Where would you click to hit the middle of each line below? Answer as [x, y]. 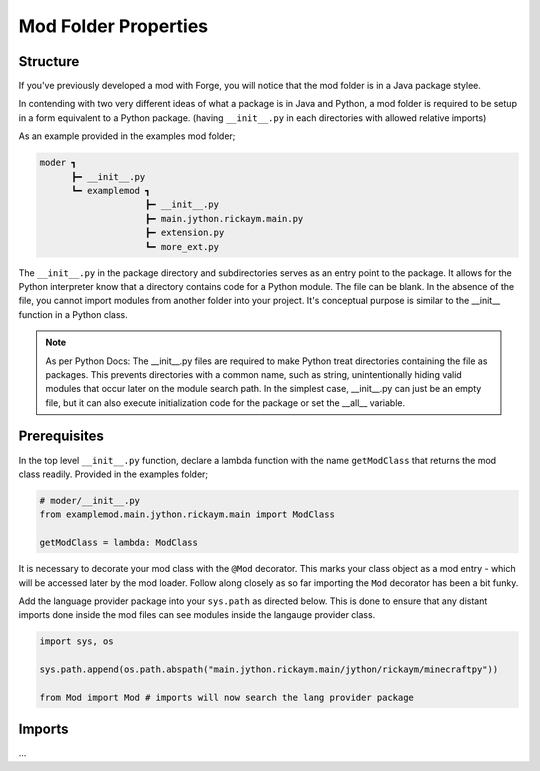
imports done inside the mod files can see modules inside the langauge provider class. [197, 615]
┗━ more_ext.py [182, 246]
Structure [49, 61]
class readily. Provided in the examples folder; [113, 474]
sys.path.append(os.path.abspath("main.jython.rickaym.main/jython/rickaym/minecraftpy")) [269, 669]
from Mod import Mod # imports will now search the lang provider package [227, 697]
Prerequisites [61, 436]
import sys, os [76, 641]
